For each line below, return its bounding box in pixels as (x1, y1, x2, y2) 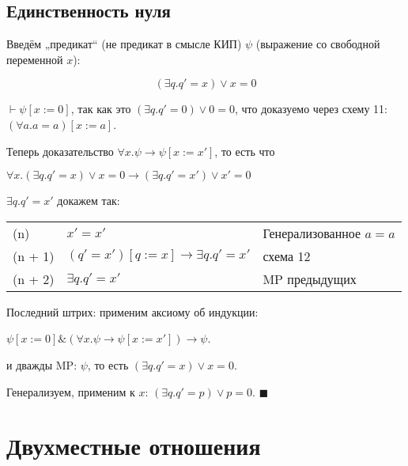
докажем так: (57, 192, 120, 209)
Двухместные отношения (6, 430, 261, 462)
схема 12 (263, 246, 311, 265)
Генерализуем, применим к (6, 383, 135, 400)
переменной (6, 51, 63, 67)
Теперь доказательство (6, 142, 114, 159)
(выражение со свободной (255, 36, 380, 52)
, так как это (70, 100, 131, 117)
